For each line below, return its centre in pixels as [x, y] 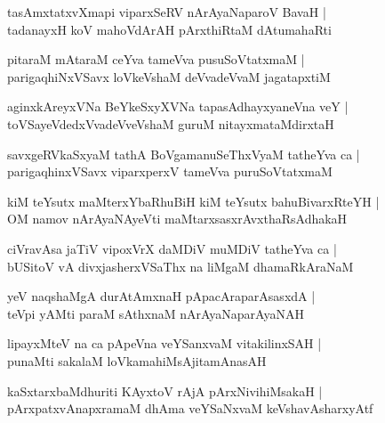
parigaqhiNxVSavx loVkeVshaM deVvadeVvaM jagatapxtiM [169, 76]
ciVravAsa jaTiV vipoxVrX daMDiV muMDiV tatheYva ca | [172, 248]
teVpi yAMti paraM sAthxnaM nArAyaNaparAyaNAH [156, 313]
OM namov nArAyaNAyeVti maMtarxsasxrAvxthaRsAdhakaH [177, 219]
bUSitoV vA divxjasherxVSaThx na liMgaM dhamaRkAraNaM [180, 266]
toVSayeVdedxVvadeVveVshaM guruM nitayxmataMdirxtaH [171, 123]
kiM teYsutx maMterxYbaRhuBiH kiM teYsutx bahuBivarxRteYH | [193, 201]
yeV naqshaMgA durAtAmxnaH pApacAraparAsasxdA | [161, 296]
